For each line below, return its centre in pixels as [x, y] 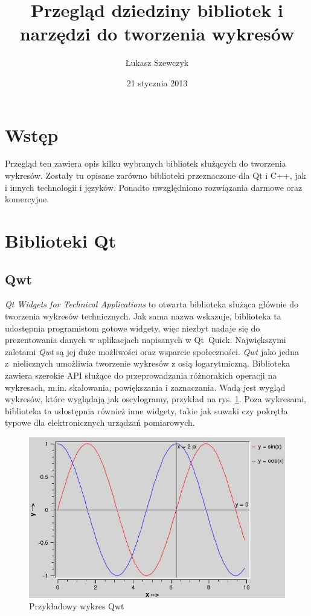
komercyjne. [27, 199]
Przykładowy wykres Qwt [77, 606]
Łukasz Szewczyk [157, 63]
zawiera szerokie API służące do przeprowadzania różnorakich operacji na [141, 375]
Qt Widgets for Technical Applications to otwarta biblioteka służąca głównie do [152, 304]
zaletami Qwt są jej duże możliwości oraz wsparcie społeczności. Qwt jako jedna [152, 351]
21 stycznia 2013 [157, 82]
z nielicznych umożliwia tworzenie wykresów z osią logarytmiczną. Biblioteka [148, 363]
